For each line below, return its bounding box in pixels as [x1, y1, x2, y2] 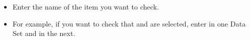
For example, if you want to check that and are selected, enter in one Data [12, 18, 246, 28]
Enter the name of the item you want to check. [12, 1, 159, 11]
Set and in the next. [12, 28, 76, 38]
